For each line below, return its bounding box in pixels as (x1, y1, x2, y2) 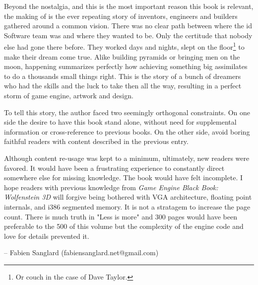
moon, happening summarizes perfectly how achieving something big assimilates (4, 61, 248, 71)
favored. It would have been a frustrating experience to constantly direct (4, 162, 225, 173)
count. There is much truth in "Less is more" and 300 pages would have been (4, 211, 238, 221)
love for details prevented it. (4, 230, 89, 241)
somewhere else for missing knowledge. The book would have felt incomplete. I (4, 172, 243, 183)
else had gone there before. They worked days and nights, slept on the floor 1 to (4, 40, 245, 52)
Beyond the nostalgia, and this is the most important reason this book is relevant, (4, 1, 254, 11)
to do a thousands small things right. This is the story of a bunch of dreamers (4, 71, 241, 81)
